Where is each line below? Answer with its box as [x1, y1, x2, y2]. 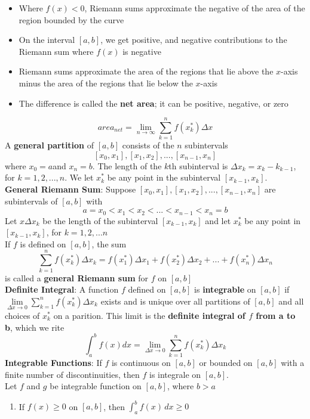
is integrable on [194, 283, 256, 296]
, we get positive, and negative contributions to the [100, 33, 287, 46]
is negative [122, 45, 161, 57]
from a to [256, 309, 296, 322]
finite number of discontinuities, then [5, 368, 140, 380]
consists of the [122, 139, 174, 151]
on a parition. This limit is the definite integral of [53, 309, 245, 322]
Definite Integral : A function [5, 283, 119, 296]
